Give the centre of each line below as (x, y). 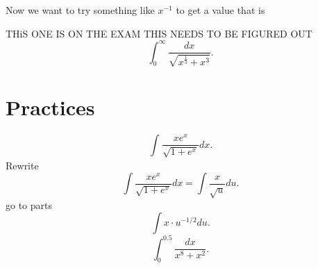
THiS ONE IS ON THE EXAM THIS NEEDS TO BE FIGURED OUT (159, 33)
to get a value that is (220, 10)
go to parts (29, 204)
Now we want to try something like (80, 10)
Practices (50, 107)
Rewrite (22, 165)
